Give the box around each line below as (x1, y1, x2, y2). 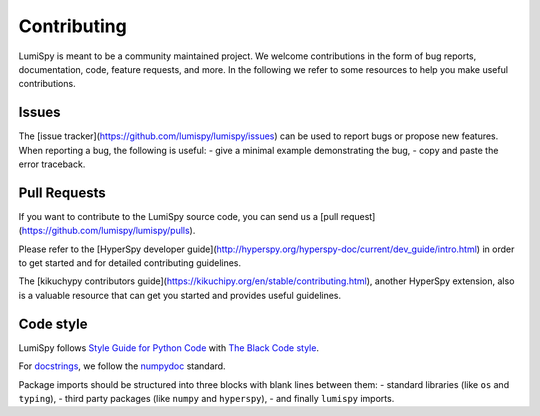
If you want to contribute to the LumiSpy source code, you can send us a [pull (18, 210, 339, 222)
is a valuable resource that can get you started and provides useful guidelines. (18, 289, 342, 301)
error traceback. (18, 158, 86, 170)
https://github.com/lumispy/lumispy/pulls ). (21, 225, 196, 237)
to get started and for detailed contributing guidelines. (18, 257, 242, 269)
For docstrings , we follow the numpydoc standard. (18, 360, 226, 372)
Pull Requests (18, 184, 106, 201)
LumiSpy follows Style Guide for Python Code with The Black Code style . (18, 341, 320, 354)
